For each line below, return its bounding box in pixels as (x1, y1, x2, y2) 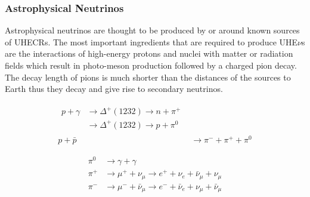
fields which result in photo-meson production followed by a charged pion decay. (5, 59, 297, 71)
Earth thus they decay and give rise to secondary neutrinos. (5, 82, 223, 95)
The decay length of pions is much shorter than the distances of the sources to (5, 70, 291, 83)
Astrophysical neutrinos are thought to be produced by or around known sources (5, 24, 300, 36)
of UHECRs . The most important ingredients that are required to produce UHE (5, 35, 298, 48)
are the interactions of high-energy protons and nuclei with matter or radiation (5, 47, 293, 60)
